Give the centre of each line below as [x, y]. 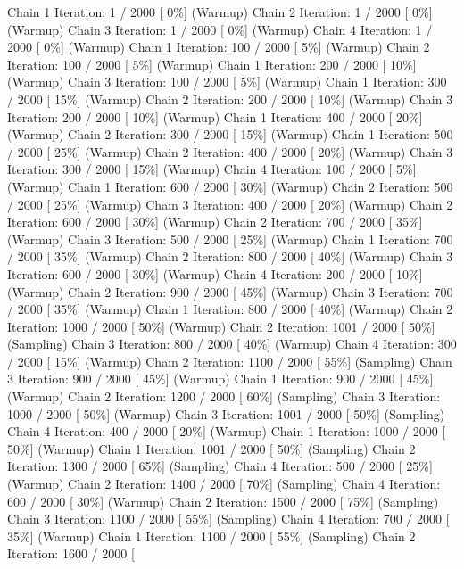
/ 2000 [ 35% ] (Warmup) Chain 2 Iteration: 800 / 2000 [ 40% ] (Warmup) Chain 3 [230, 256]
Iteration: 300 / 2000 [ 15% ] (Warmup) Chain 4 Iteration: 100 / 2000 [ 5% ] [212, 169]
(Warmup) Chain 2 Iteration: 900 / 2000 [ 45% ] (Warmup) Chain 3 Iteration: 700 [230, 291]
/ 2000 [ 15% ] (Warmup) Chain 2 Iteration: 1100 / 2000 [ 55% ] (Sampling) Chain [230, 361]
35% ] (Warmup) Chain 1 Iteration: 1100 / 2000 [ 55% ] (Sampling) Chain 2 [211, 536]
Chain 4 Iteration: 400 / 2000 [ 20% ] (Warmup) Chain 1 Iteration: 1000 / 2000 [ [227, 431]
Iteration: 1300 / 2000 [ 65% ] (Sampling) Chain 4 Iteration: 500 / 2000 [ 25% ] [220, 466]
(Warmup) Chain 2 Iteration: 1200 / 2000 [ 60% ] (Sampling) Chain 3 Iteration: [224, 396]
